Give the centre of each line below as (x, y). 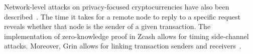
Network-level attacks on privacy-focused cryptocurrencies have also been (117, 6)
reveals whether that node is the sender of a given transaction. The (107, 26)
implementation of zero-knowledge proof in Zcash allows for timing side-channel (126, 36)
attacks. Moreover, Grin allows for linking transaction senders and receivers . (123, 46)
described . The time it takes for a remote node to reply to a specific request (122, 16)
